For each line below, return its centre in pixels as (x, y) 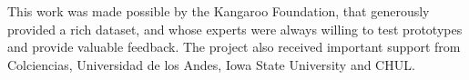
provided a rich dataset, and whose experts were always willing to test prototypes (235, 29)
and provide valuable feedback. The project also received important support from (234, 47)
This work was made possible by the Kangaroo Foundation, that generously (219, 11)
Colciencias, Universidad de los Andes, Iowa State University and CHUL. (211, 64)
